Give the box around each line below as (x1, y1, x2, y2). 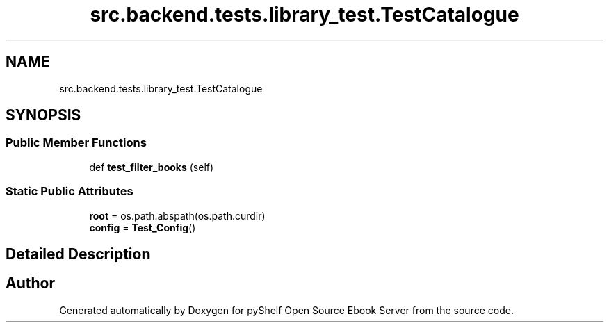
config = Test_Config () (89, 221, 196, 233)
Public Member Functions (6, 136, 147, 150)
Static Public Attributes (6, 184, 133, 199)
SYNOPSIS (6, 106, 81, 124)
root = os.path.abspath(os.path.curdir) (89, 209, 266, 222)
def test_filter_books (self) (89, 161, 214, 173)
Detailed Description (6, 245, 151, 263)
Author (6, 274, 55, 293)
